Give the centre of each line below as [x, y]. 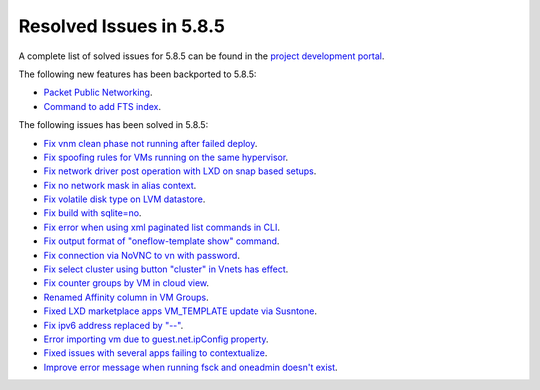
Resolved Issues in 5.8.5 [121, 26]
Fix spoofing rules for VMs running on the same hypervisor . [166, 157]
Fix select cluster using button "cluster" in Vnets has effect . [166, 269]
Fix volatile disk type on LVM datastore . [124, 199]
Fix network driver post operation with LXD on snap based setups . [180, 171]
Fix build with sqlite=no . [92, 213]
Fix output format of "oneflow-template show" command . [161, 241]
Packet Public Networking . [98, 92]
